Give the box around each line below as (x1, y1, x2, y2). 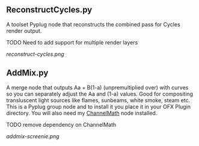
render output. (6, 27, 42, 34)
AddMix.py (6, 68, 49, 78)
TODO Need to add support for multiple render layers (6, 38, 138, 46)
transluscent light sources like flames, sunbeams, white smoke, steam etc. (6, 96, 191, 104)
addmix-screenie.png (6, 132, 60, 140)
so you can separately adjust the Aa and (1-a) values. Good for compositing (6, 90, 194, 97)
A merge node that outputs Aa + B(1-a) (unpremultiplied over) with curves (6, 84, 189, 91)
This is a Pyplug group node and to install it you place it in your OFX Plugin (6, 103, 191, 110)
